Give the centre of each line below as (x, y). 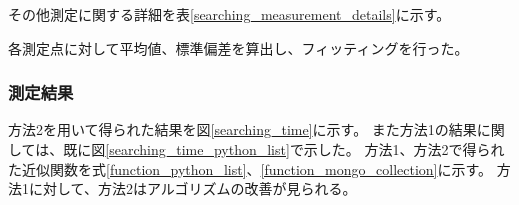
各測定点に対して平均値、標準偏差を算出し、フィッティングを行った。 (238, 47)
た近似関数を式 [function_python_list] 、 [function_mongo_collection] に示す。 (250, 168)
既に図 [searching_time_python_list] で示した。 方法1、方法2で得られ (284, 149)
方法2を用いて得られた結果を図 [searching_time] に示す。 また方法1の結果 (242, 129)
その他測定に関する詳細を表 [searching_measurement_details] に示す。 (229, 14)
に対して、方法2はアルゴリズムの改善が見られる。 (192, 188)
